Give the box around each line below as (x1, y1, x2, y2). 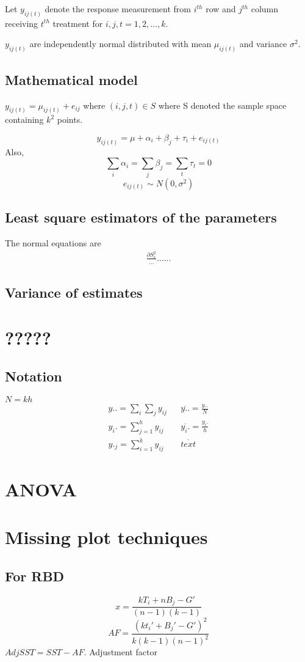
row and (206, 2, 236, 15)
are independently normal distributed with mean (29, 37, 212, 50)
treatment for (52, 17, 103, 29)
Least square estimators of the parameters (5, 208, 277, 227)
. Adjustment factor (84, 645, 157, 658)
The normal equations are (5, 236, 101, 249)
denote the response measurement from (45, 2, 191, 15)
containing (5, 113, 44, 126)
